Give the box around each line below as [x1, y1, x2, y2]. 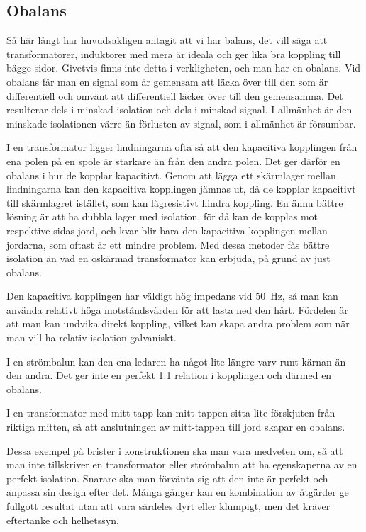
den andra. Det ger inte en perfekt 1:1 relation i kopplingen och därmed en [6, 368, 332, 383]
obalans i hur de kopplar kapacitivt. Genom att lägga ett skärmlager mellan [6, 167, 336, 182]
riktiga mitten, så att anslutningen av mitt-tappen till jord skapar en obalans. [6, 419, 345, 434]
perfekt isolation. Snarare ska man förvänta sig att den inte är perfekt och [6, 470, 328, 485]
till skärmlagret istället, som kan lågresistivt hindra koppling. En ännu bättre [6, 195, 343, 210]
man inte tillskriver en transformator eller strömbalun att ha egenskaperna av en [6, 457, 357, 472]
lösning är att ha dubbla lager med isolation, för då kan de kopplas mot [6, 209, 318, 224]
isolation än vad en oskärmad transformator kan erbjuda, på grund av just [6, 251, 331, 266]
